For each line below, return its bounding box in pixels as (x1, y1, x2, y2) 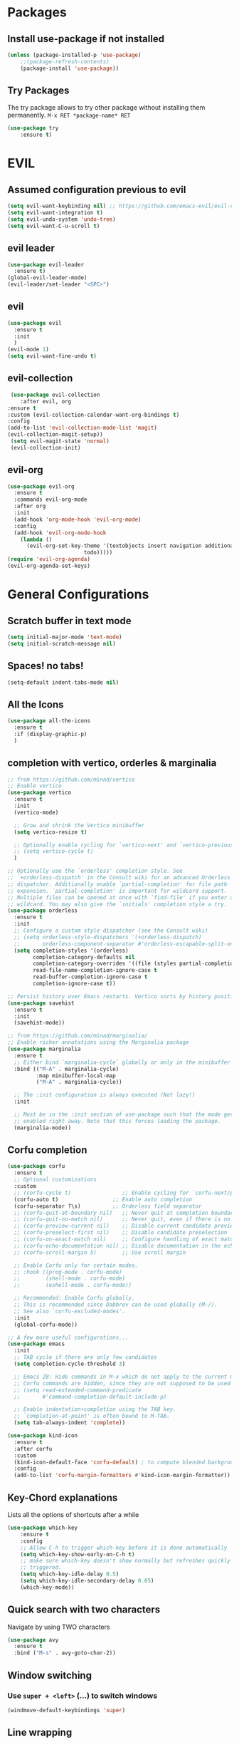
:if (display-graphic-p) (14, 730, 87, 737)
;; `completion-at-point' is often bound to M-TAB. (14, 1412, 171, 1420)
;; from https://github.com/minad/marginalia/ (7, 1032, 148, 1040)
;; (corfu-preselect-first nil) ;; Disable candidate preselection (14, 1229, 228, 1236)
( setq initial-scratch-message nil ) (7, 640, 116, 647)
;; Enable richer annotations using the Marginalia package (7, 1039, 190, 1046)
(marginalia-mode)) (14, 1124, 72, 1132)
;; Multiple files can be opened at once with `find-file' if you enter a (7, 894, 234, 901)
